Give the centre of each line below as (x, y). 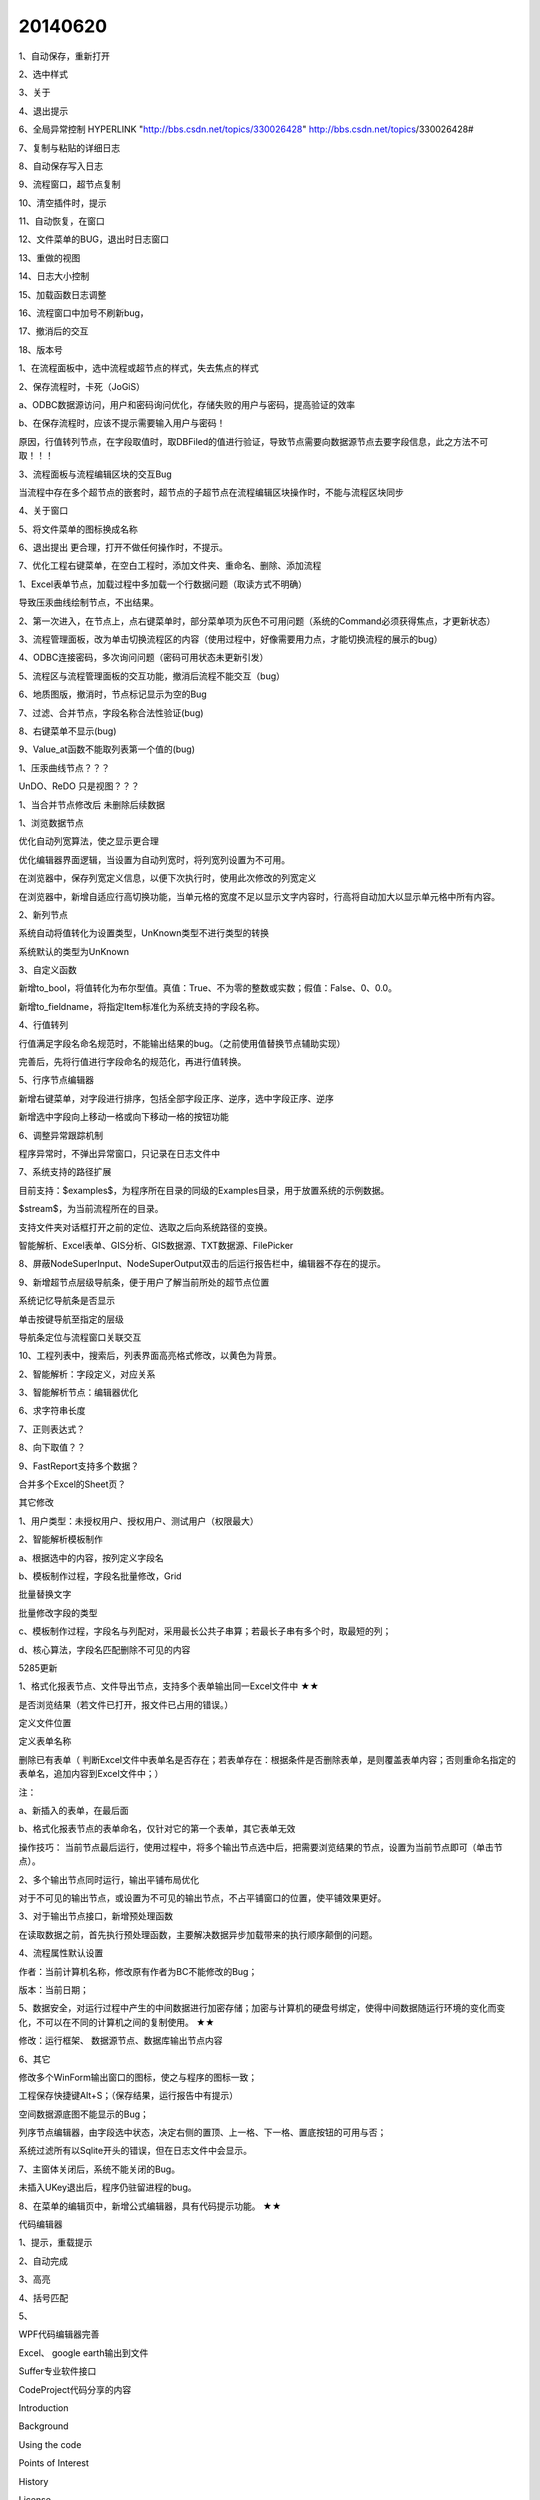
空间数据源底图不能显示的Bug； (84, 2114)
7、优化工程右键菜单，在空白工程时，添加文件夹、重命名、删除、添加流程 (170, 566)
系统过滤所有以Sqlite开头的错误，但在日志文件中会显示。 (135, 2151)
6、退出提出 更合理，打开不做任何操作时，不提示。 (123, 547)
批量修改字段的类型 (58, 1612)
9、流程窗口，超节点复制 (69, 184)
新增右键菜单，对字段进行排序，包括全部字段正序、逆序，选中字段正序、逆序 (176, 1098)
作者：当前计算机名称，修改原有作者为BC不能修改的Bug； (138, 1971)
